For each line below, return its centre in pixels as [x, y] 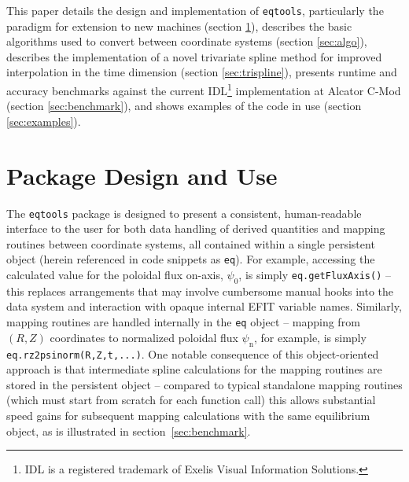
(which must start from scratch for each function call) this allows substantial [191, 400]
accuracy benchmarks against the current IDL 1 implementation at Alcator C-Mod [204, 89]
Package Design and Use [142, 175]
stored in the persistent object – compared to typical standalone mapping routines [204, 384]
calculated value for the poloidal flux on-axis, [115, 275]
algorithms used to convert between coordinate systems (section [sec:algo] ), [187, 41]
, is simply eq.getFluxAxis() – [315, 275]
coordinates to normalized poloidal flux [144, 337]
